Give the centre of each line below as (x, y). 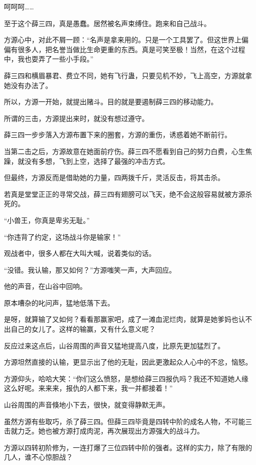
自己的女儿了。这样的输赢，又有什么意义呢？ (83, 329)
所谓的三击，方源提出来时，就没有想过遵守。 (76, 118)
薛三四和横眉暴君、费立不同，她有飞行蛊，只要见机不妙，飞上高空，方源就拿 (128, 75)
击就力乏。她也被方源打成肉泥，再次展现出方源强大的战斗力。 (104, 431)
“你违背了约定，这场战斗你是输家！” (63, 236)
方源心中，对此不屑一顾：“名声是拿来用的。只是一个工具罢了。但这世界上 (123, 40)
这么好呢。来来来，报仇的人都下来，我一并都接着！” (88, 388)
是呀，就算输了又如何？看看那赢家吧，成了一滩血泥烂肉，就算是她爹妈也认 (125, 319)
